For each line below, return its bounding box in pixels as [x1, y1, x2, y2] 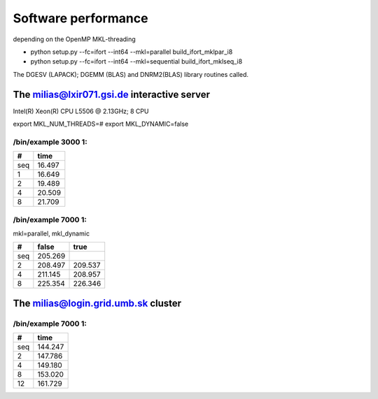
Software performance [13, 10, 148, 26]
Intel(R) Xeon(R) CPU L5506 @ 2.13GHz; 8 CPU [13, 107, 149, 115]
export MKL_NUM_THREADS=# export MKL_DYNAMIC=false [13, 119, 189, 129]
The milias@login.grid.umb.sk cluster [13, 297, 182, 309]
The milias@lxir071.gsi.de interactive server [13, 88, 210, 101]
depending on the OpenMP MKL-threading [13, 35, 136, 43]
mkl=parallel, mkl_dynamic [13, 229, 90, 238]
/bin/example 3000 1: [13, 137, 87, 147]
